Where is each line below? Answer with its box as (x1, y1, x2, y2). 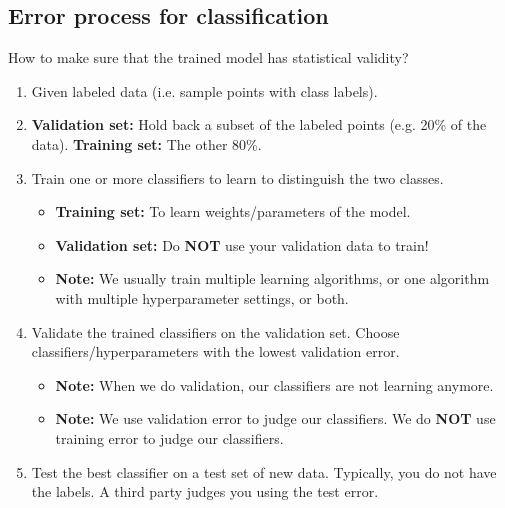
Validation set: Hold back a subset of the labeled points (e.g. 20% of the (31, 114, 487, 135)
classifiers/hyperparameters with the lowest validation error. (31, 341, 400, 362)
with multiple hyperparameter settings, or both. (55, 287, 349, 308)
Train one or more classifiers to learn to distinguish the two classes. (31, 167, 444, 188)
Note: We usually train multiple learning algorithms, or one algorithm (55, 268, 490, 289)
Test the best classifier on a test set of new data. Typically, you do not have (31, 461, 497, 482)
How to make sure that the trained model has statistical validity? (8, 47, 409, 68)
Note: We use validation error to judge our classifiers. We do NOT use (55, 408, 496, 429)
